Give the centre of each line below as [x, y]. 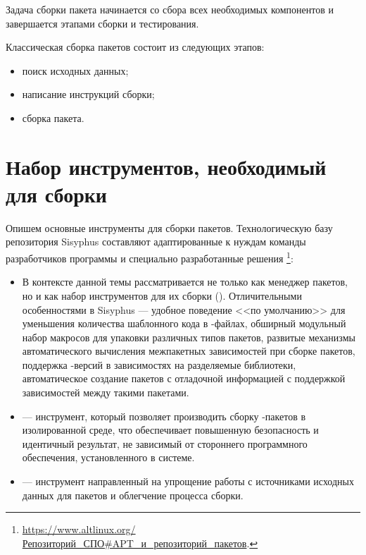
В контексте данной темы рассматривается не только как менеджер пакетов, [185, 282]
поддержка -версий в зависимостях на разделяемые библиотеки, [159, 364]
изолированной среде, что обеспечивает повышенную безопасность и [170, 430]
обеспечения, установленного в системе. [108, 457]
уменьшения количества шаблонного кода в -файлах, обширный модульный [184, 323]
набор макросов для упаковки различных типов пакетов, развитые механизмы [189, 337]
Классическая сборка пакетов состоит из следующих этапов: [135, 47]
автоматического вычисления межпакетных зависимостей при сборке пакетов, [189, 351]
